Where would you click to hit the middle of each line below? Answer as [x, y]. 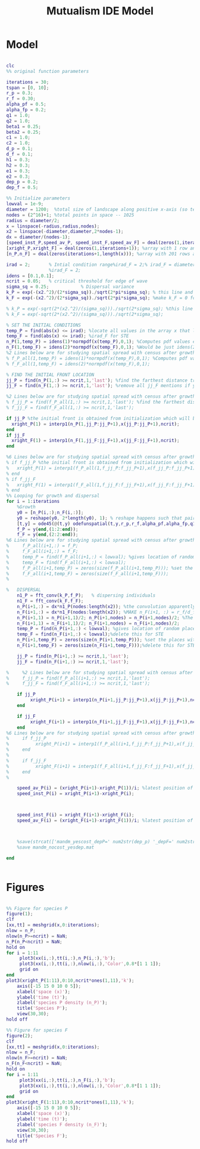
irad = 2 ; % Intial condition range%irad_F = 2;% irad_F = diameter [101, 265]
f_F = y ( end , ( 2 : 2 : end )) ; [48, 535]
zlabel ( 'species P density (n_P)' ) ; [62, 1003]
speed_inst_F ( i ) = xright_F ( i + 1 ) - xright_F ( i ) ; [76, 815]
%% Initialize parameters [38, 198]
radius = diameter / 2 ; [33, 220]
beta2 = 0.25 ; [24, 132]
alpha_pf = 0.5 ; [26, 105]
